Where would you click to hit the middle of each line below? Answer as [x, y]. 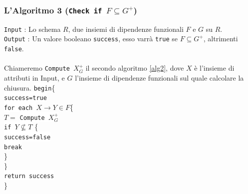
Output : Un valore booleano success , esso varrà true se [91, 39]
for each [18, 108]
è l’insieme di [214, 68]
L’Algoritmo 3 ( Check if [53, 10]
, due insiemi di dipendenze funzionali [126, 29]
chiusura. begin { [30, 87]
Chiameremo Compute [37, 68]
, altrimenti [221, 39]
